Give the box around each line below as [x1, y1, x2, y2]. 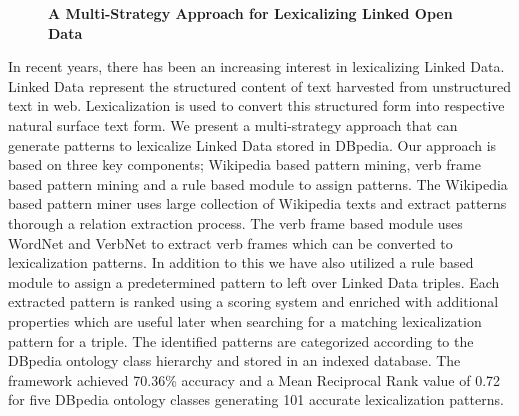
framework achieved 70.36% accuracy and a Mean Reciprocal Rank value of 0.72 [8, 369, 501, 390]
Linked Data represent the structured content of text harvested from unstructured [8, 75, 512, 96]
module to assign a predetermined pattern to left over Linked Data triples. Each [8, 271, 500, 292]
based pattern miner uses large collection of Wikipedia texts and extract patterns [8, 193, 507, 214]
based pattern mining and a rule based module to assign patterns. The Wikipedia [8, 173, 508, 194]
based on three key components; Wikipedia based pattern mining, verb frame [8, 154, 481, 175]
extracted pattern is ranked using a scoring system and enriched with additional [8, 291, 499, 312]
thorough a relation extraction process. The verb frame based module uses [8, 212, 463, 233]
